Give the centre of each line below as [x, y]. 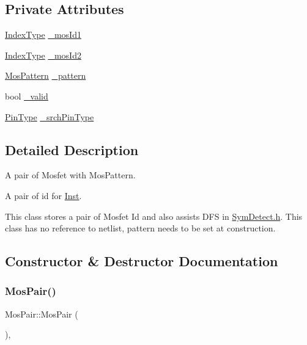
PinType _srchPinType [50, 116]
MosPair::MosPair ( [42, 314]
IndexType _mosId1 [43, 34]
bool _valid [27, 96]
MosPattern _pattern [46, 75]
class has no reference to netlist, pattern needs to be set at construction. [140, 228]
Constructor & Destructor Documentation [142, 261]
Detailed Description [72, 149]
